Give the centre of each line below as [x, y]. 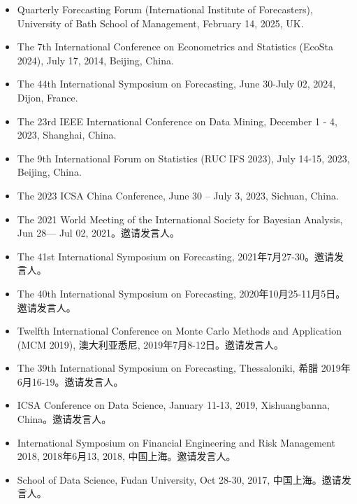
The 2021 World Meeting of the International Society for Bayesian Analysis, [180, 219]
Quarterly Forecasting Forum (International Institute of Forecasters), [165, 9]
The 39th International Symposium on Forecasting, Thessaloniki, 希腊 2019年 [184, 368]
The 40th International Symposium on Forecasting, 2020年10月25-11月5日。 [181, 293]
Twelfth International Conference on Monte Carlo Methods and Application [179, 331]
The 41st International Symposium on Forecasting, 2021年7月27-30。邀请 [175, 256]
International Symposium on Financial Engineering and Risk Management [176, 442]
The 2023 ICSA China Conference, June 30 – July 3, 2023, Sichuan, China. [178, 195]
